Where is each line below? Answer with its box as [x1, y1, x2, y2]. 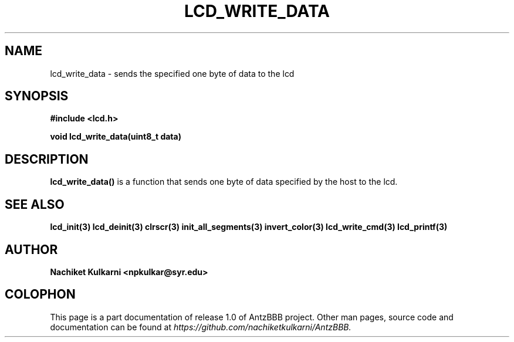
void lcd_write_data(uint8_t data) [50, 131, 181, 142]
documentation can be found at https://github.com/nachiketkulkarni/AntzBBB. [50, 321, 351, 332]
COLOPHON [5, 287, 76, 302]
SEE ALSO [5, 197, 65, 212]
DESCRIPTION [5, 151, 89, 167]
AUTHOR [5, 242, 58, 257]
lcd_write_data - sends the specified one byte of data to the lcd [50, 68, 295, 79]
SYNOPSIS [5, 89, 69, 104]
